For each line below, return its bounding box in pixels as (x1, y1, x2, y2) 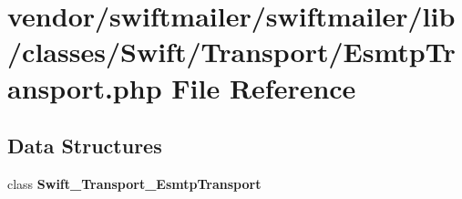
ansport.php (7, 68, 162, 106)
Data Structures (7, 131, 162, 160)
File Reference (171, 68, 356, 106)
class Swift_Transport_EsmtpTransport (7, 173, 262, 193)
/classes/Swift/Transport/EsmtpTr (7, 33, 456, 70)
